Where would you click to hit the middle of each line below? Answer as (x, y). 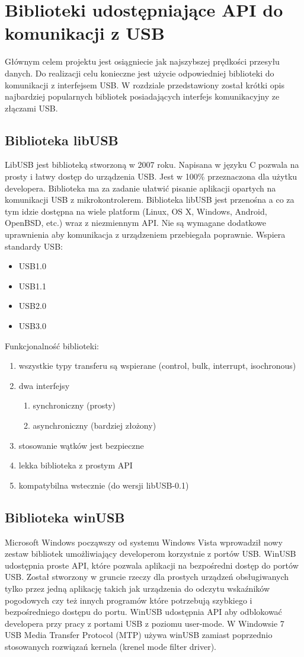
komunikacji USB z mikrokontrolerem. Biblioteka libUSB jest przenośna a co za (150, 200)
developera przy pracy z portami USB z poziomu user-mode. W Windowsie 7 (145, 623)
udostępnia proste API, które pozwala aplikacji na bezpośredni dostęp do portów (152, 565)
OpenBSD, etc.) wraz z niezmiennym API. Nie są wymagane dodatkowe (135, 223)
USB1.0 (32, 266)
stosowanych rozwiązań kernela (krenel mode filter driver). (111, 646)
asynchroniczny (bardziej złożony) (95, 425)
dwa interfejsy (44, 385)
